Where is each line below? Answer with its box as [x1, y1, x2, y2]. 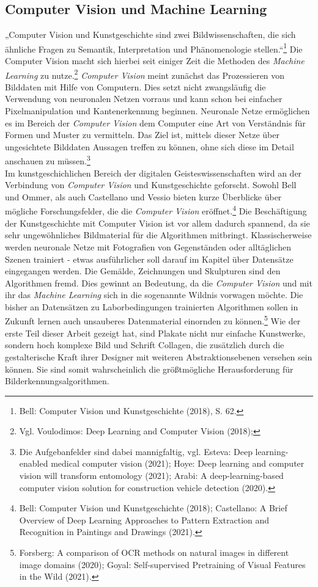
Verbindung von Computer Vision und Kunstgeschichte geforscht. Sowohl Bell [5, 178, 297, 191]
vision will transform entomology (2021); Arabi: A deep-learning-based [19, 469, 284, 482]
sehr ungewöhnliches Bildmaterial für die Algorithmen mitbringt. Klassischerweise [5, 228, 312, 241]
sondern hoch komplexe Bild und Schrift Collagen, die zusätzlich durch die [5, 338, 284, 351]
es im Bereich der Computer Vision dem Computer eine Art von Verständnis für [5, 116, 306, 129]
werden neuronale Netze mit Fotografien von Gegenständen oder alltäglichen [5, 240, 291, 253]
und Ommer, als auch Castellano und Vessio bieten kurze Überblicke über [5, 190, 282, 203]
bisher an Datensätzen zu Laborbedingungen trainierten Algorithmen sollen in [5, 300, 298, 313]
